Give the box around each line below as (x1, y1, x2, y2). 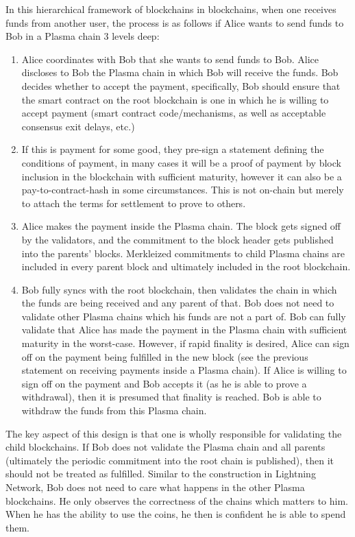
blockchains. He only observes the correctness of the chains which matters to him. (5, 493, 348, 508)
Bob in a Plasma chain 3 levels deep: (5, 29, 160, 43)
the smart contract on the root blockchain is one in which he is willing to (21, 92, 329, 106)
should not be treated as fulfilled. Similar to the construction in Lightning (5, 466, 316, 481)
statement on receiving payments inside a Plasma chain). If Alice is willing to (21, 363, 347, 377)
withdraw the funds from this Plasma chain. (21, 403, 207, 418)
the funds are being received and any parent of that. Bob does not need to (21, 296, 334, 310)
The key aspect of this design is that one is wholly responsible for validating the (5, 426, 342, 440)
